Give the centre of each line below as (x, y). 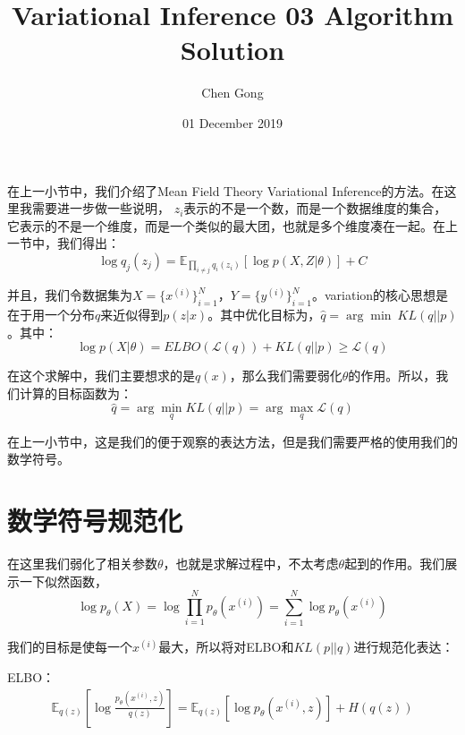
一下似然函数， (63, 581)
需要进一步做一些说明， (101, 208)
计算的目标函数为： (76, 393)
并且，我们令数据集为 (70, 295)
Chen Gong (232, 93)
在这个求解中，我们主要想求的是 (101, 376)
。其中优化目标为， (264, 315)
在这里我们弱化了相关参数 (82, 563)
